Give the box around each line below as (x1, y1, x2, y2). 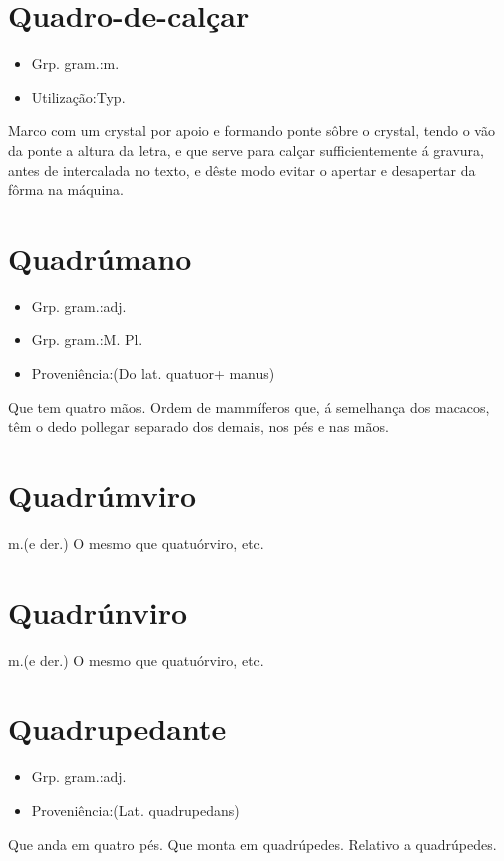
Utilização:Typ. (31, 86, 126, 107)
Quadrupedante (8, 708, 227, 749)
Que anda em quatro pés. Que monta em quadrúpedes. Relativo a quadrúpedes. (8, 833, 497, 854)
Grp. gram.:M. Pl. (31, 329, 143, 350)
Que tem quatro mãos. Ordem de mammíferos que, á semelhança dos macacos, (8, 396, 490, 417)
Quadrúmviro (8, 474, 197, 515)
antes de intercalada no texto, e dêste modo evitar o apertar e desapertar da (8, 159, 476, 180)
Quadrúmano (8, 237, 192, 278)
